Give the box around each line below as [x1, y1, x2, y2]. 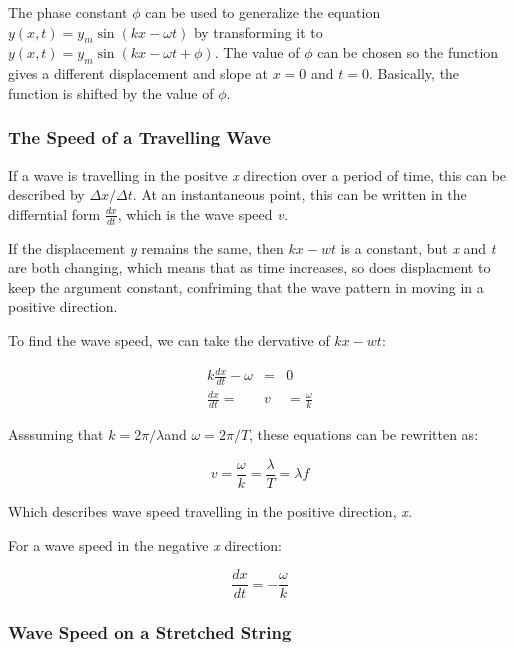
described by [8, 184, 85, 205]
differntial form [8, 203, 101, 224]
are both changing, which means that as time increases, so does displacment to [8, 257, 491, 278]
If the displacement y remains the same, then [8, 237, 284, 258]
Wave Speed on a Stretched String [8, 620, 292, 645]
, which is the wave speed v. [117, 203, 288, 224]
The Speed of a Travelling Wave [8, 125, 271, 150]
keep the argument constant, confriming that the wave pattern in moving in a [8, 276, 484, 297]
